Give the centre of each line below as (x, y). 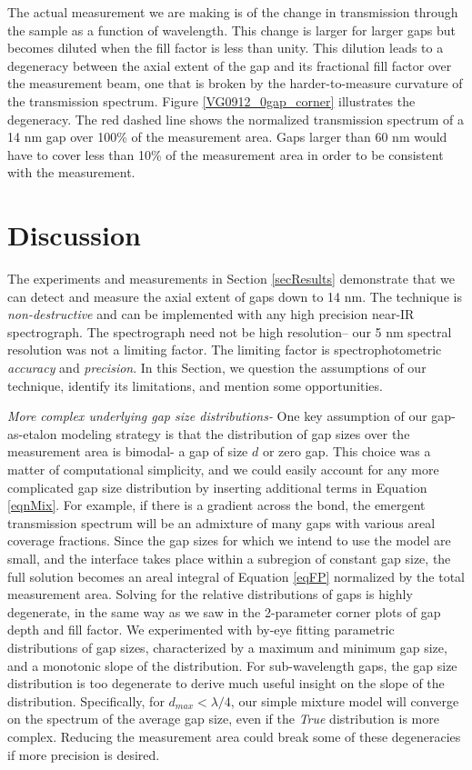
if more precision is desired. (84, 754)
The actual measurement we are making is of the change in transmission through (233, 12)
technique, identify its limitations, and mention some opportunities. (195, 385)
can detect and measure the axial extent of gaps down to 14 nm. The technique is (235, 296)
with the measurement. (71, 172)
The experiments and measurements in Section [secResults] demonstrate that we (231, 279)
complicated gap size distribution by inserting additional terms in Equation (217, 487)
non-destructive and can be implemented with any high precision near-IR (211, 314)
